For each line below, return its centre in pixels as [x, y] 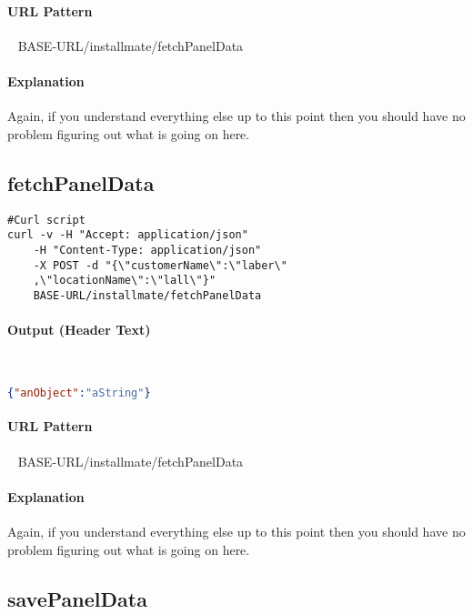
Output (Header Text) [79, 330]
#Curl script [46, 220]
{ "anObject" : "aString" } [79, 393]
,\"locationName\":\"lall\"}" [125, 281]
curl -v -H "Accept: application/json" [128, 235]
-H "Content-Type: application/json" [147, 250]
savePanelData [77, 598]
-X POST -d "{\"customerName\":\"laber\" [160, 265]
